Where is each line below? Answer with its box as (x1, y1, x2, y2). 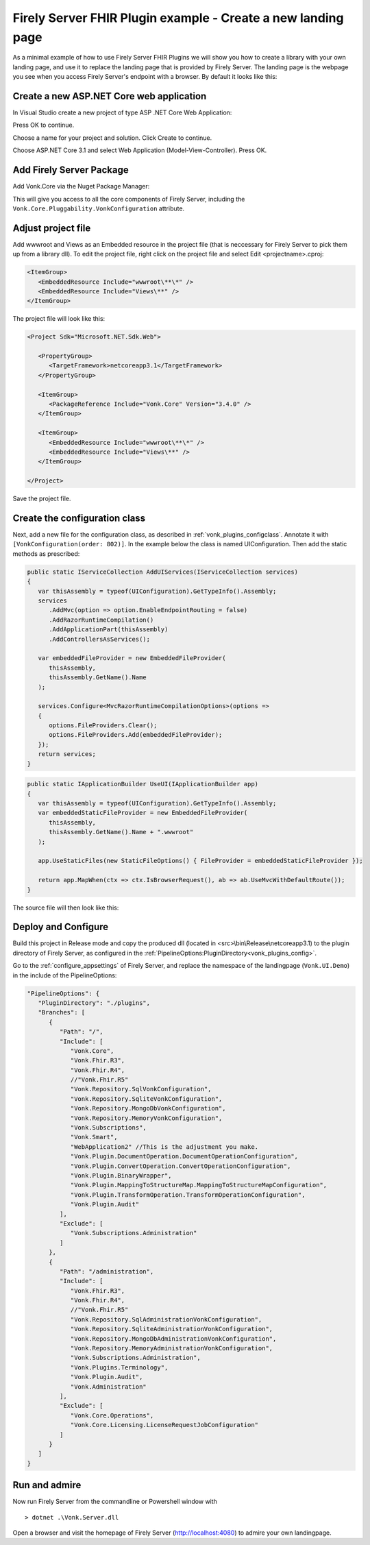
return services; (38, 751, 96, 758)
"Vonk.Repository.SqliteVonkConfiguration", (70, 1095, 223, 1103)
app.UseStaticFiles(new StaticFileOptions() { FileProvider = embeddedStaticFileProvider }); (38, 857, 363, 865)
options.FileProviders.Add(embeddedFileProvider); (49, 731, 223, 739)
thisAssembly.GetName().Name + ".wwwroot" (49, 828, 194, 836)
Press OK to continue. (12, 121, 75, 130)
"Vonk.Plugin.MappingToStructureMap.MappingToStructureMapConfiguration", (70, 1181, 328, 1189)
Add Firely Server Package (12, 165, 129, 176)
